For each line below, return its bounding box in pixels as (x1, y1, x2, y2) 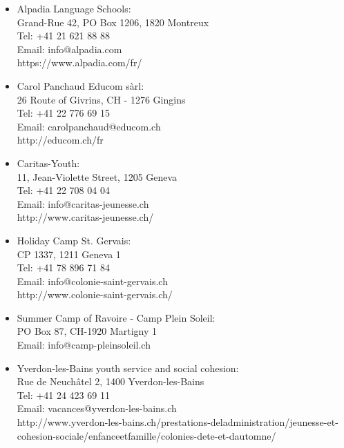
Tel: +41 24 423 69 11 (17, 387, 110, 402)
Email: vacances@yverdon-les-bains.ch (17, 401, 177, 416)
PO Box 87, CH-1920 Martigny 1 (17, 324, 157, 338)
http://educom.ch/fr (17, 133, 104, 147)
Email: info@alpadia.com (17, 41, 122, 56)
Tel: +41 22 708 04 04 (17, 183, 110, 197)
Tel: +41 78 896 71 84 (17, 260, 110, 275)
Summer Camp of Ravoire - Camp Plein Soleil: (17, 310, 216, 324)
